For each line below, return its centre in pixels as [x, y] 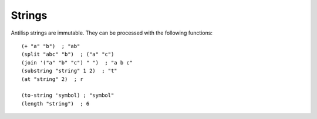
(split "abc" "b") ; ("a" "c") [68, 55]
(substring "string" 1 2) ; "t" [69, 71]
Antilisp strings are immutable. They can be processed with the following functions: [112, 33]
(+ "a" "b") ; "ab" [51, 46]
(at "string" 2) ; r [52, 79]
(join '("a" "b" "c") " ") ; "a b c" [77, 62]
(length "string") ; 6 [55, 103]
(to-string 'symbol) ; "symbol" [68, 96]
